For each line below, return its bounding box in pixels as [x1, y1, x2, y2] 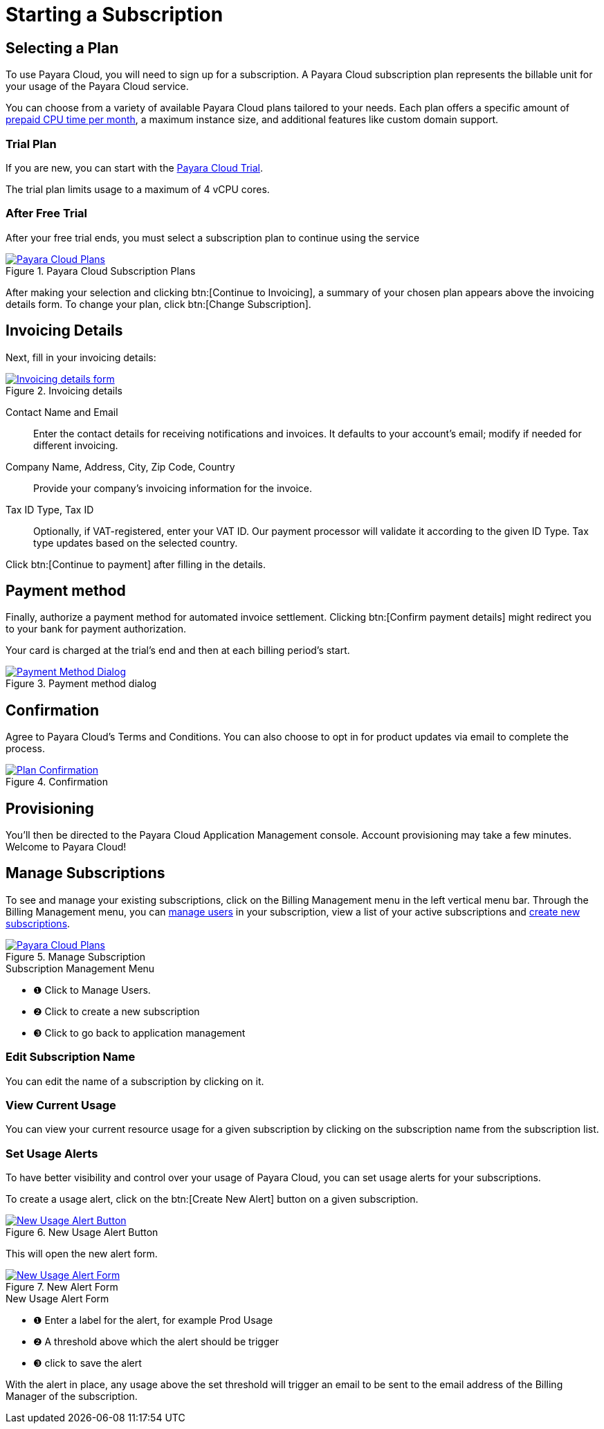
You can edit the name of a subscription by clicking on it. [6, 1075, 264, 1087]
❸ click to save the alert [33, 1357, 142, 1369]
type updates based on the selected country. [33, 536, 238, 549]
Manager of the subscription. [6, 1390, 138, 1403]
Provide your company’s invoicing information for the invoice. [33, 482, 312, 494]
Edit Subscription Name [6, 1050, 136, 1064]
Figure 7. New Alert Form [6, 1281, 118, 1293]
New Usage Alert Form [6, 1293, 109, 1305]
